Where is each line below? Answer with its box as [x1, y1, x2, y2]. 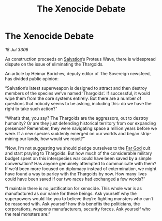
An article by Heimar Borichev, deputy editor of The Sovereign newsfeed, [5, 70, 151, 76]
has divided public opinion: [5, 76, 59, 81]
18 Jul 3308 [5, 47, 29, 52]
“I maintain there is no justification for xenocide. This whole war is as [5, 185, 142, 191]
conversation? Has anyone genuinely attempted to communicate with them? [5, 160, 156, 166]
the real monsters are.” [5, 211, 51, 217]
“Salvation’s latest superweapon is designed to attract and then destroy [5, 85, 147, 91]
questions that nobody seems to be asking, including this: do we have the [5, 100, 152, 106]
